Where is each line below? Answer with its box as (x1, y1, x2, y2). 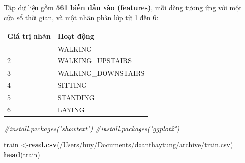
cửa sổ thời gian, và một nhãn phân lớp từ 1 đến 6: (4, 12, 159, 22)
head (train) (4, 149, 40, 160)
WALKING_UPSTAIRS (57, 55, 132, 66)
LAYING (57, 104, 85, 114)
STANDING (57, 92, 95, 102)
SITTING (57, 80, 87, 90)
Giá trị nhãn (7, 30, 51, 41)
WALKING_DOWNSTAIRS (57, 68, 145, 78)
